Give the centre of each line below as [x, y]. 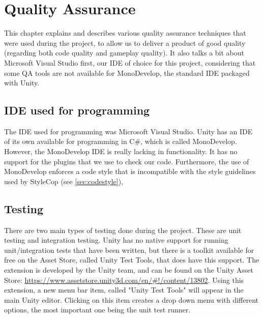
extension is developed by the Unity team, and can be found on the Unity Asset [129, 270]
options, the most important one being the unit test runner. [97, 310]
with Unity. [22, 83]
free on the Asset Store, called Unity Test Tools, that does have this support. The [132, 260]
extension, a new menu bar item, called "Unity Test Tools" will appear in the [124, 290]
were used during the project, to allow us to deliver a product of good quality [125, 42]
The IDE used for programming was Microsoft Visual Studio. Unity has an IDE [128, 131]
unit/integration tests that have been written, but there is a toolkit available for [129, 250]
